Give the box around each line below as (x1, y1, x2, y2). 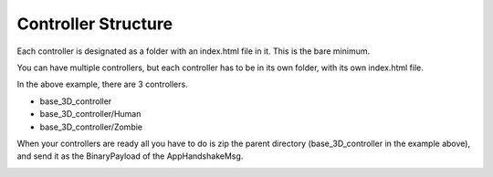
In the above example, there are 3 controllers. (16, 78, 188, 90)
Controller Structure (16, 14, 173, 34)
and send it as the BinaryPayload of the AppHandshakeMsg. (16, 151, 244, 161)
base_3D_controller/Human (39, 109, 142, 120)
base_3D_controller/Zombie (39, 121, 143, 132)
